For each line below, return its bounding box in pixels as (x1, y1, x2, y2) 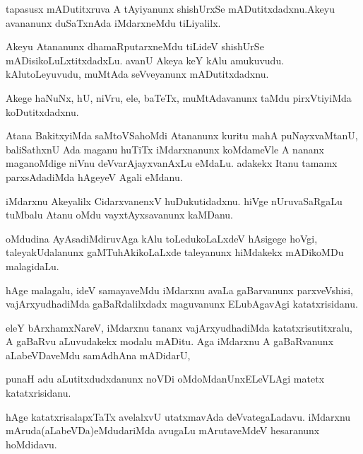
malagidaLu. (6, 258, 59, 273)
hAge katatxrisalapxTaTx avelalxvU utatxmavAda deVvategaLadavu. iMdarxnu (6, 409, 351, 424)
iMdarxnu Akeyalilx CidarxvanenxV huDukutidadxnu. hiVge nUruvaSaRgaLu (6, 193, 343, 208)
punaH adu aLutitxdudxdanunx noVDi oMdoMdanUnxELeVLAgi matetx (6, 371, 325, 386)
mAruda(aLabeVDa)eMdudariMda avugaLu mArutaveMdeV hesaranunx (6, 423, 320, 438)
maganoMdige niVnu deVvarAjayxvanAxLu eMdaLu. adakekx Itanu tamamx (6, 156, 338, 170)
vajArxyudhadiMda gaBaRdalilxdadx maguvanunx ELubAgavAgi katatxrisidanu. (6, 296, 358, 311)
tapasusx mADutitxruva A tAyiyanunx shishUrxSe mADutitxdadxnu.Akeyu (6, 1, 335, 16)
